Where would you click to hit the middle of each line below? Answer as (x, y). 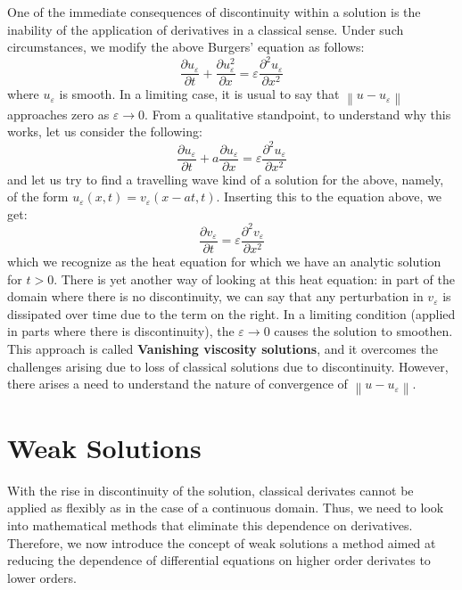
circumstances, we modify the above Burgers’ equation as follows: (186, 47)
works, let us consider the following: (105, 131)
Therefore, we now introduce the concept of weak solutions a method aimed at (222, 542)
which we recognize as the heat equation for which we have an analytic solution (224, 261)
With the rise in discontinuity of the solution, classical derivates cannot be (210, 490)
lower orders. (42, 577)
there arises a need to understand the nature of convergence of (177, 384)
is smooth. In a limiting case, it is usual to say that (199, 94)
